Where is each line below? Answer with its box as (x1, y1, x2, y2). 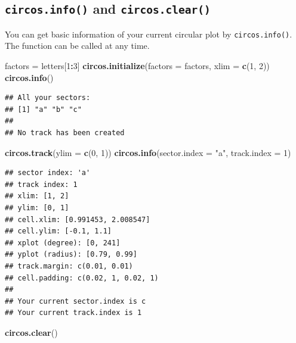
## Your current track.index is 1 (5, 308, 142, 317)
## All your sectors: (5, 93, 91, 102)
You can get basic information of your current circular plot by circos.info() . (5, 27, 292, 40)
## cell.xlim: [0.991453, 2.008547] (5, 215, 150, 224)
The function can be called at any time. (5, 39, 150, 52)
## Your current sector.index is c (5, 297, 146, 305)
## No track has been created (5, 129, 125, 137)
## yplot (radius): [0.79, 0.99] (5, 250, 137, 259)
